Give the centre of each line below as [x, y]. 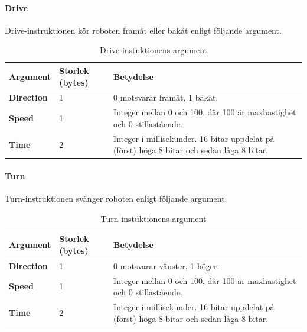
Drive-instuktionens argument [153, 50]
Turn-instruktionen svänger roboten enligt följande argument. [116, 199]
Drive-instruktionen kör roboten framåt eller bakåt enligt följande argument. [143, 30]
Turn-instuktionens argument [153, 218]
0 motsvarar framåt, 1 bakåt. [166, 97]
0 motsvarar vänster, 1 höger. [166, 265]
